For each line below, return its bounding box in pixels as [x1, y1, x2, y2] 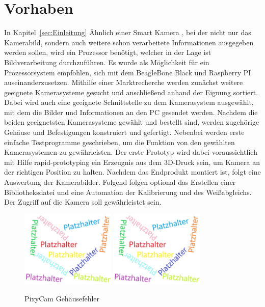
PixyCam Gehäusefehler [24, 293, 100, 303]
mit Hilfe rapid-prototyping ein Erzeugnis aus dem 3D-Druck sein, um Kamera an [4, 156, 260, 167]
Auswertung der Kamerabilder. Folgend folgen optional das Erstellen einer [4, 177, 236, 187]
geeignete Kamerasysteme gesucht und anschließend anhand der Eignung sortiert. [4, 87, 258, 97]
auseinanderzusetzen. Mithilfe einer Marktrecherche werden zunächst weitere [4, 77, 243, 88]
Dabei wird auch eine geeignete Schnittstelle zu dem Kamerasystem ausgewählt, [4, 97, 254, 107]
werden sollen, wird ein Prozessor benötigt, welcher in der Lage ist [4, 47, 211, 58]
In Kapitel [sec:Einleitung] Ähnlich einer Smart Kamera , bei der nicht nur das [4, 27, 251, 38]
